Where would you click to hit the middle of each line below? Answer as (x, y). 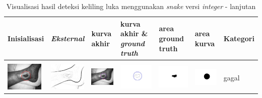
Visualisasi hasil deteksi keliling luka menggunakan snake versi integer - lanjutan (131, 6)
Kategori (239, 38)
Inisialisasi (26, 38)
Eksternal (68, 38)
